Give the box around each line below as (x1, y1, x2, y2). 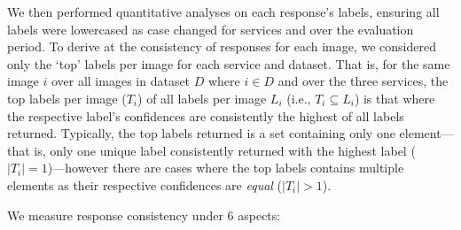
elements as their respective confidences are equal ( (7, 175, 283, 194)
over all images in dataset (51, 72, 191, 90)
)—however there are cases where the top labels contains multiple (47, 158, 404, 177)
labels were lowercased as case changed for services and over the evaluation (7, 19, 414, 38)
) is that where (354, 88, 435, 107)
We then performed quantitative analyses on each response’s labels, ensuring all (7, 3, 440, 20)
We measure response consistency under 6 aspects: (7, 205, 281, 224)
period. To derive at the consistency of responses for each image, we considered (7, 37, 436, 56)
